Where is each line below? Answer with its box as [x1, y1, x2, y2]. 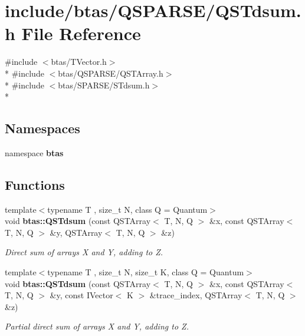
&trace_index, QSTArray [149, 289, 242, 301]
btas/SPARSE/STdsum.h [58, 78, 150, 91]
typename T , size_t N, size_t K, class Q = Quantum [47, 266, 244, 278]
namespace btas [5, 146, 64, 159]
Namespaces [5, 119, 80, 137]
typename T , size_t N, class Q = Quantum [47, 203, 208, 215]
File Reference [21, 21, 141, 45]
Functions [5, 175, 65, 193]
